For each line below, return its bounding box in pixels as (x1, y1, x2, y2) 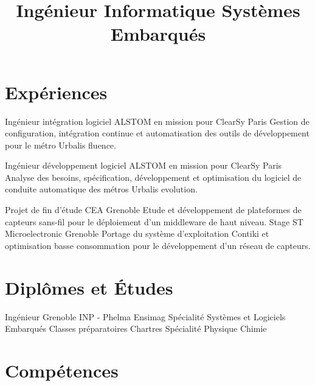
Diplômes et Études (5, 275, 173, 300)
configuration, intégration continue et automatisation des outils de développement (5, 127, 310, 139)
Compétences (5, 357, 119, 382)
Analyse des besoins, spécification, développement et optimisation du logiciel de (5, 170, 302, 183)
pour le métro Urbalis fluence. (5, 138, 116, 151)
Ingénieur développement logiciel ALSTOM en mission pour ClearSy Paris (5, 159, 282, 172)
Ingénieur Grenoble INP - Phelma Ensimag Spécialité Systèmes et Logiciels (5, 310, 286, 323)
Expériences (5, 79, 108, 104)
